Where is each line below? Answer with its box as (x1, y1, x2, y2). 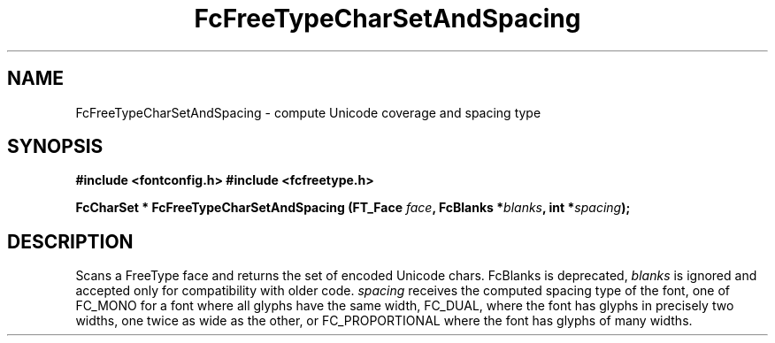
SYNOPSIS (7, 135, 104, 158)
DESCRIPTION (7, 230, 134, 253)
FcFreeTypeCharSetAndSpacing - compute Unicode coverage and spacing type (75, 104, 541, 120)
